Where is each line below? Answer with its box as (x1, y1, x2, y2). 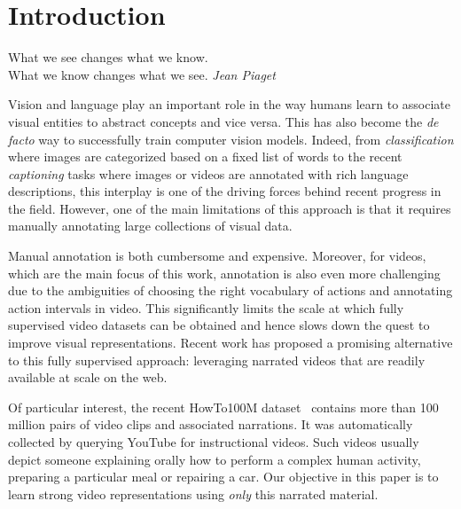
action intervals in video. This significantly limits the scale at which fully (8, 298, 404, 317)
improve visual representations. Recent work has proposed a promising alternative (8, 333, 453, 352)
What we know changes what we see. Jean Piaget (8, 65, 276, 83)
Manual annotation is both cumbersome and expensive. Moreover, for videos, (8, 247, 426, 265)
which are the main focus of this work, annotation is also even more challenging (8, 263, 441, 282)
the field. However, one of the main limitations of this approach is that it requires (8, 199, 451, 217)
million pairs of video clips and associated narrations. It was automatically (8, 415, 413, 434)
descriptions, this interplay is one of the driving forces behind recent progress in (8, 182, 441, 200)
